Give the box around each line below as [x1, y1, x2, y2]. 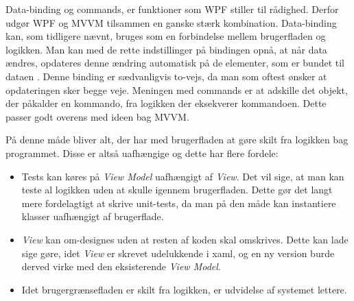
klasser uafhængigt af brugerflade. [21, 209, 164, 224]
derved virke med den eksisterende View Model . [21, 259, 221, 274]
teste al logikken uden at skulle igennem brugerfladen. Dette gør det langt [21, 182, 333, 197]
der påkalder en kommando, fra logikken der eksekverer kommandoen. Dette [5, 96, 327, 110]
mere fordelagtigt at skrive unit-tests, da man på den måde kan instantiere [21, 195, 336, 210]
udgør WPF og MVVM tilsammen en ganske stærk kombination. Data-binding [5, 15, 337, 29]
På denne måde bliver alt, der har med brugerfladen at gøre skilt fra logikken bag [5, 132, 349, 147]
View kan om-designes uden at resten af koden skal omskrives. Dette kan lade [21, 232, 349, 246]
